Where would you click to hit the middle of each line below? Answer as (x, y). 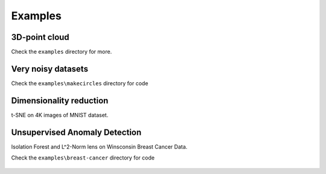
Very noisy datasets (50, 69)
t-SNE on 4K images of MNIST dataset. (60, 115)
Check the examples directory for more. (62, 52)
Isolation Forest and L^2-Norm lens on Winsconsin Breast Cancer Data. (99, 147)
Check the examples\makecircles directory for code (80, 83)
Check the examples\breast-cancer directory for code (83, 158)
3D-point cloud (40, 37)
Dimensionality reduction (60, 101)
